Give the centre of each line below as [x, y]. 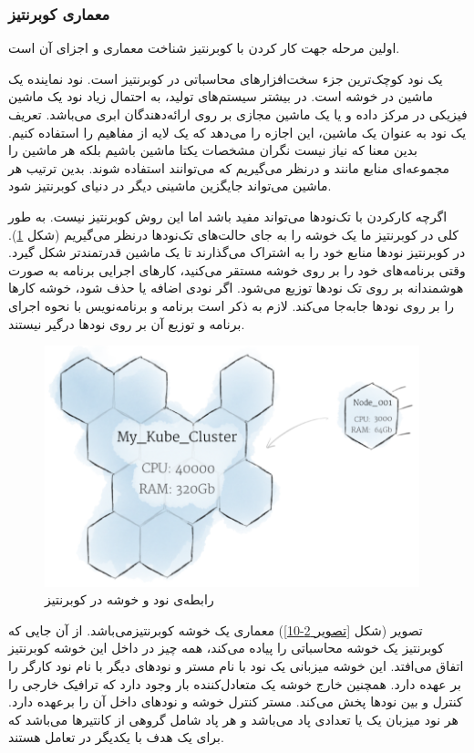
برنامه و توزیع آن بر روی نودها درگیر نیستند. [127, 323]
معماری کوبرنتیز [59, 13]
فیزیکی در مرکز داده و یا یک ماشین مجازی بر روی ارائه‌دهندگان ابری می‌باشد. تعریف [238, 114]
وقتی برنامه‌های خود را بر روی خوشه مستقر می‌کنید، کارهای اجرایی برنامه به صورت [237, 269]
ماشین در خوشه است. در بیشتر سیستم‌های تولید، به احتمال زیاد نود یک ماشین [221, 96]
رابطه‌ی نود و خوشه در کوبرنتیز [129, 599]
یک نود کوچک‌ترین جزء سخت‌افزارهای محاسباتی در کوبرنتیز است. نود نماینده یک [226, 78]
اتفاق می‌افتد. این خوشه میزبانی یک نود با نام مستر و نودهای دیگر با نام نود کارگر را [236, 666]
